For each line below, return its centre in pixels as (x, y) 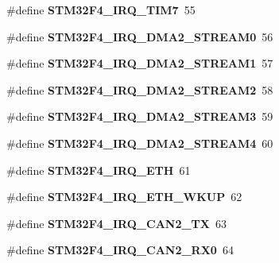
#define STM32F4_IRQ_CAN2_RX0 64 (120, 250)
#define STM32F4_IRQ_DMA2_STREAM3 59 (140, 116)
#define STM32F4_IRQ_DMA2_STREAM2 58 (140, 89)
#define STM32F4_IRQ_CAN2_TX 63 (116, 223)
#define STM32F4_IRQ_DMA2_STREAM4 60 (140, 143)
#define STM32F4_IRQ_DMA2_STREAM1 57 (140, 63)
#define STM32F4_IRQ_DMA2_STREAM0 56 (140, 36)
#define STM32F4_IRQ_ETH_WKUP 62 (124, 197)
